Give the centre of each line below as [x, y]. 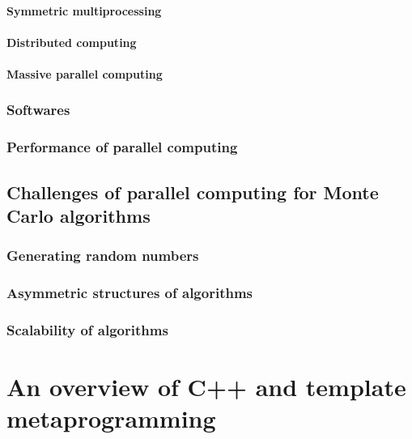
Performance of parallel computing [122, 147]
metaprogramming [111, 418]
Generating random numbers [103, 256]
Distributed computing [72, 42]
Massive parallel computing [85, 73]
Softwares [38, 110]
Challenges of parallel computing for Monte [193, 192]
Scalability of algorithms [87, 330]
